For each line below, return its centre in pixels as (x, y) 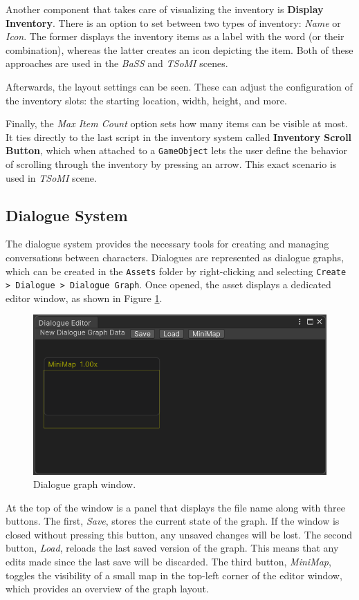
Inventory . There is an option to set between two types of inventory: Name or (173, 22)
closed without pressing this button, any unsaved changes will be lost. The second (179, 534)
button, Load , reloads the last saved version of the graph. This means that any (172, 548)
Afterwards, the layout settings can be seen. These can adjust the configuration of (179, 86)
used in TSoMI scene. (51, 177)
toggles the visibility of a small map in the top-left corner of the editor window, (174, 575)
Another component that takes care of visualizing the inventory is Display (165, 9)
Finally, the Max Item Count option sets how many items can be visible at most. (177, 123)
